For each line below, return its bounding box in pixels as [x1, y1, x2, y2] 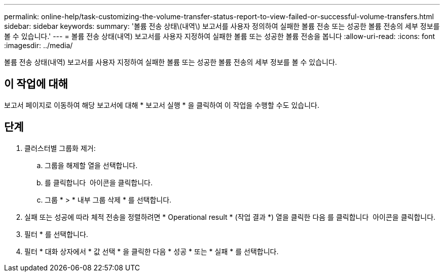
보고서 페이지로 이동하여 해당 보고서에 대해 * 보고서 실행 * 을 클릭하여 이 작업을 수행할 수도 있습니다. [4, 100, 320, 109]
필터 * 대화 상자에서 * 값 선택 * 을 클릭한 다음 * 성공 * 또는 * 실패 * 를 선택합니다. [24, 247, 279, 256]
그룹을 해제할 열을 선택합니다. [45, 161, 138, 170]
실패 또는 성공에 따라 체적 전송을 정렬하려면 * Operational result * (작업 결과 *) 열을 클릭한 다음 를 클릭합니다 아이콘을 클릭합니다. [24, 212, 436, 221]
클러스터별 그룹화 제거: [24, 143, 96, 152]
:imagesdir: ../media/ [4, 41, 73, 50]
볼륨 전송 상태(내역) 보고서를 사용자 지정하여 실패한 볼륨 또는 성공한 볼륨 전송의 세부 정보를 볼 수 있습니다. [4, 58, 337, 66]
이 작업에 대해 [4, 77, 68, 91]
